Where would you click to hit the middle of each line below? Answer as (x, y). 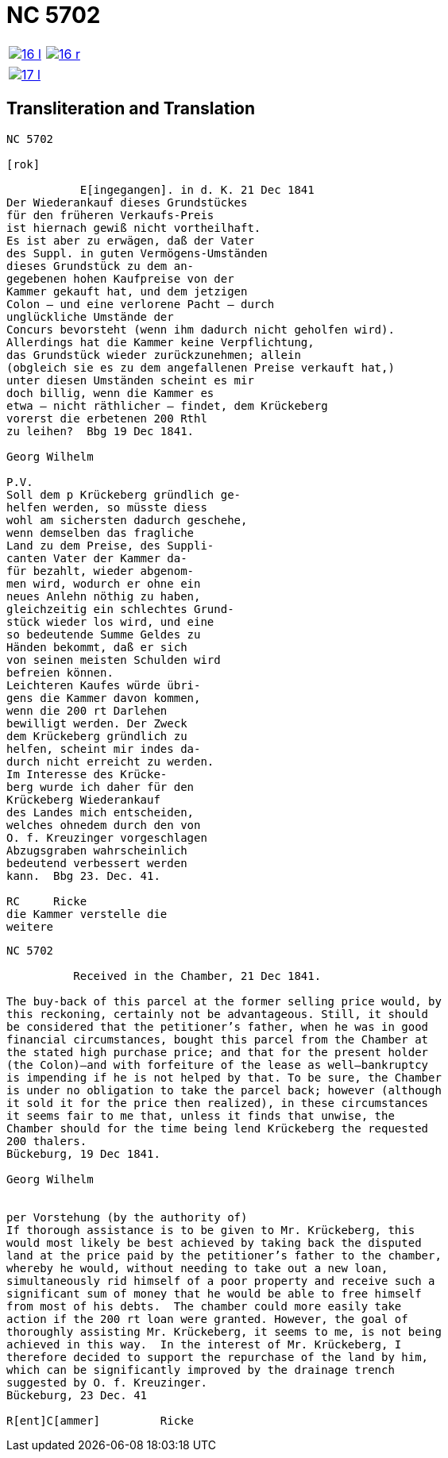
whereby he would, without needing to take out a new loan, (197, 1268)
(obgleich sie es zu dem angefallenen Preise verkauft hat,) (201, 367)
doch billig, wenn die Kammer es (110, 393)
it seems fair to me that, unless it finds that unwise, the (201, 1115)
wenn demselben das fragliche (100, 532)
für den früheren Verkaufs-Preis (110, 215)
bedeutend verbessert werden (97, 863)
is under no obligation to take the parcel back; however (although (224, 1090)
